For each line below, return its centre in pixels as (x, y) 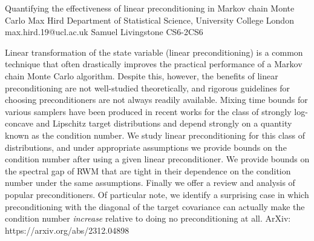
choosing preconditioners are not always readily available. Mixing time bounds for (156, 100)
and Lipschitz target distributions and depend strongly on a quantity (164, 123)
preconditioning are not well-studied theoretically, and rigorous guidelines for (148, 87)
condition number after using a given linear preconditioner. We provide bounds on (157, 159)
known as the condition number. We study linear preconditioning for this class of (155, 135)
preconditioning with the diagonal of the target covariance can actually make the (155, 206)
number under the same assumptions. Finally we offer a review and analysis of (150, 183)
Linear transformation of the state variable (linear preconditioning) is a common (154, 52)
